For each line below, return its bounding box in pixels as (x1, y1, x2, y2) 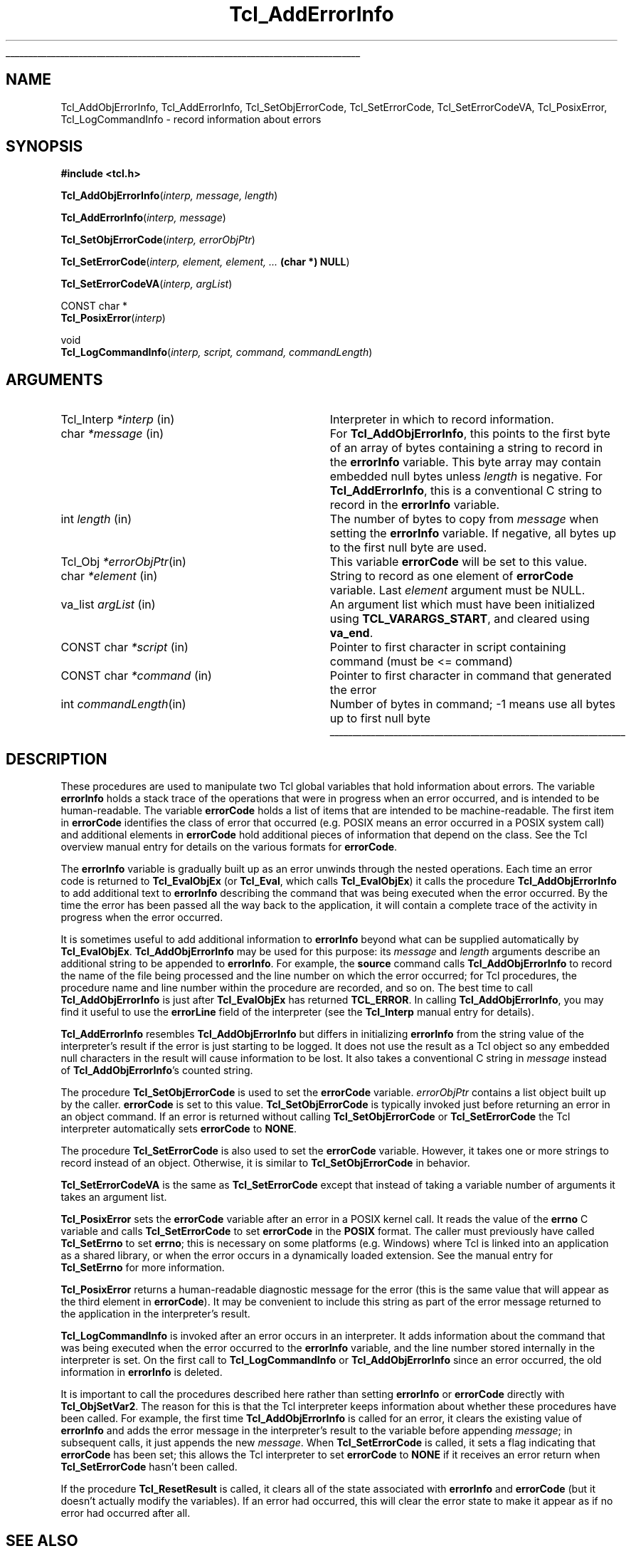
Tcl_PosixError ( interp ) (60, 312, 166, 325)
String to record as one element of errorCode (329, 569, 573, 584)
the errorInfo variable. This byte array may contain (329, 455, 601, 470)
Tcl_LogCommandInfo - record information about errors (60, 112, 322, 125)
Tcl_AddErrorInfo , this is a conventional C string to (329, 483, 603, 498)
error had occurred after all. (60, 1507, 191, 1520)
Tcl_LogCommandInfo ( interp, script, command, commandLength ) (60, 346, 373, 359)
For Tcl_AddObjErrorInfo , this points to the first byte (329, 426, 610, 441)
